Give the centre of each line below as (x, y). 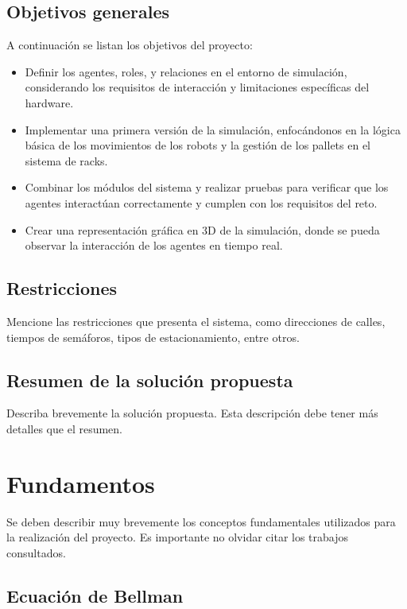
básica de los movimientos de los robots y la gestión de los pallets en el (198, 145)
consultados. (36, 552)
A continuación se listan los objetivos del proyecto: (130, 45)
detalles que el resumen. (65, 428)
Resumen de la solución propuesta (150, 380)
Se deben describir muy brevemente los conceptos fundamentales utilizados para (201, 521)
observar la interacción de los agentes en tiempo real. (154, 245)
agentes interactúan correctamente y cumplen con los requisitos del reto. (201, 202)
